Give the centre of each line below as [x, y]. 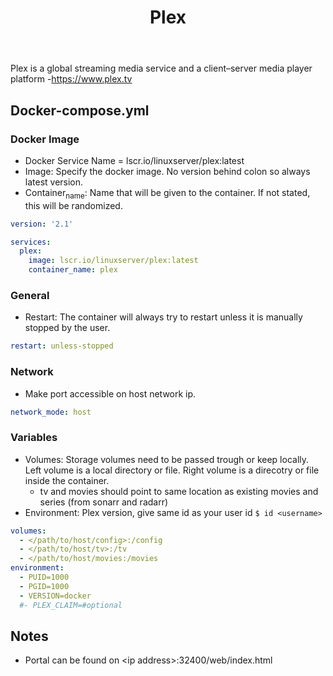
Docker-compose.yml [80, 110]
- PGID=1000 [44, 586]
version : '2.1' [42, 224]
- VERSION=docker [55, 596]
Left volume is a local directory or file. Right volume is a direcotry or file [172, 470]
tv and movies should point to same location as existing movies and [179, 491]
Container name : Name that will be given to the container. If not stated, [167, 193]
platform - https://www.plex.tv [71, 79]
